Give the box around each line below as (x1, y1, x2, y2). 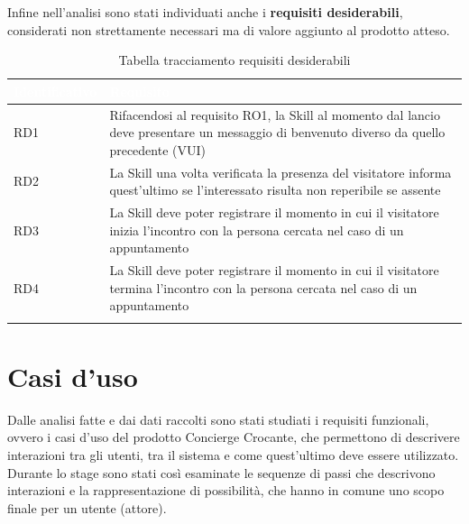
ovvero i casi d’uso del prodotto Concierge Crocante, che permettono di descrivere (7, 427, 460, 446)
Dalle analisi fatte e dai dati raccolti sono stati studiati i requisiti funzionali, (7, 409, 429, 428)
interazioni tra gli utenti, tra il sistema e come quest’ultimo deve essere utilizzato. (7, 445, 459, 464)
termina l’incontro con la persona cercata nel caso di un (109, 278, 418, 297)
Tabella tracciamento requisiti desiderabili (118, 51, 351, 69)
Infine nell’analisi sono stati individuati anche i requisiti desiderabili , (7, 3, 403, 21)
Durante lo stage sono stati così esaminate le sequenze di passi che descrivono (7, 463, 436, 482)
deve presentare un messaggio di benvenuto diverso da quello (109, 123, 446, 142)
